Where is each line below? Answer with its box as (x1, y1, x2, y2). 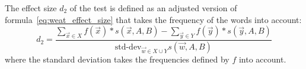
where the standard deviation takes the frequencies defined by (5, 52, 230, 65)
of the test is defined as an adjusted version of (69, 2, 237, 14)
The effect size (5, 2, 57, 14)
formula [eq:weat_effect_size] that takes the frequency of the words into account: (5, 13, 302, 25)
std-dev (114, 42, 142, 51)
